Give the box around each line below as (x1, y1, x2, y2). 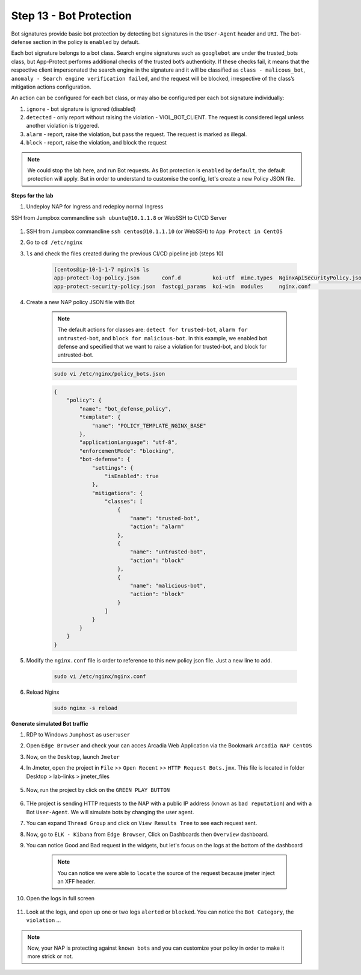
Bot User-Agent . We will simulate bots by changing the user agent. (26, 808, 194, 815)
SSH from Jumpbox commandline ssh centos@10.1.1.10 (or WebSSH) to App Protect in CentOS (26, 228, 283, 235)
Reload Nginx (26, 688, 60, 696)
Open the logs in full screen (26, 894, 95, 902)
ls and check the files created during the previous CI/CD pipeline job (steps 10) (26, 250, 224, 257)
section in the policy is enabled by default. (32, 38, 140, 45)
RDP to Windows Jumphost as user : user (26, 731, 131, 738)
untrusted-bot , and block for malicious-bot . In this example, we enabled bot (57, 334, 268, 341)
